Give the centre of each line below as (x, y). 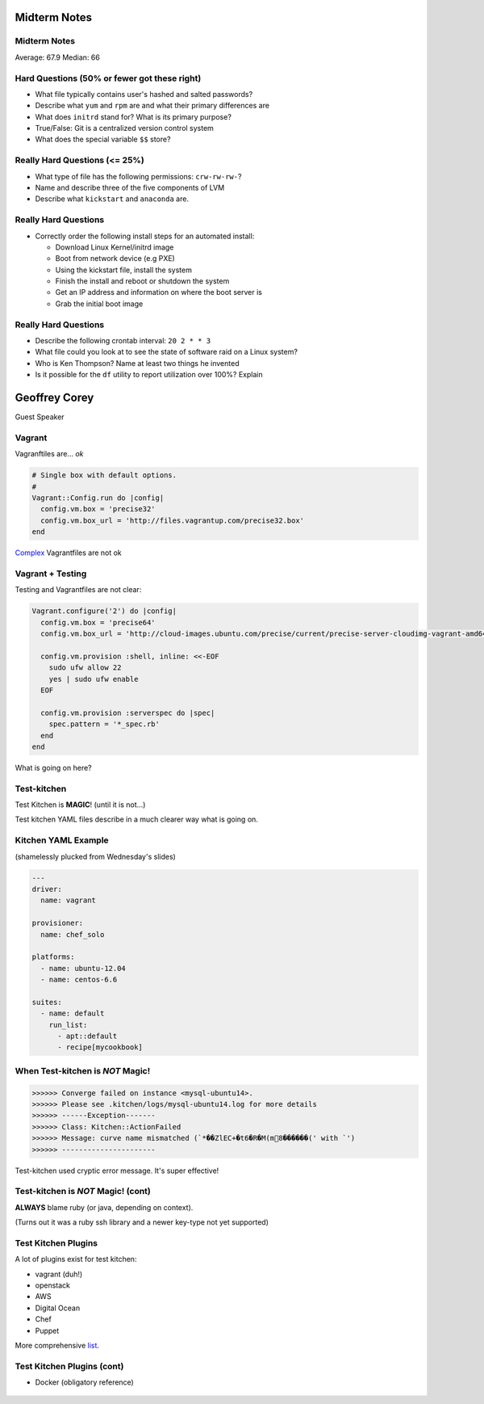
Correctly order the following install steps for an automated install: (145, 236)
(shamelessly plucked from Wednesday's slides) (96, 856)
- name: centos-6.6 (79, 980)
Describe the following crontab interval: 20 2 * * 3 (123, 341)
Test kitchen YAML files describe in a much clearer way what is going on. (136, 819)
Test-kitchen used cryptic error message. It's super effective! (117, 1171)
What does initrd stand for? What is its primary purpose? (133, 116)
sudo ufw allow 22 (85, 668)
